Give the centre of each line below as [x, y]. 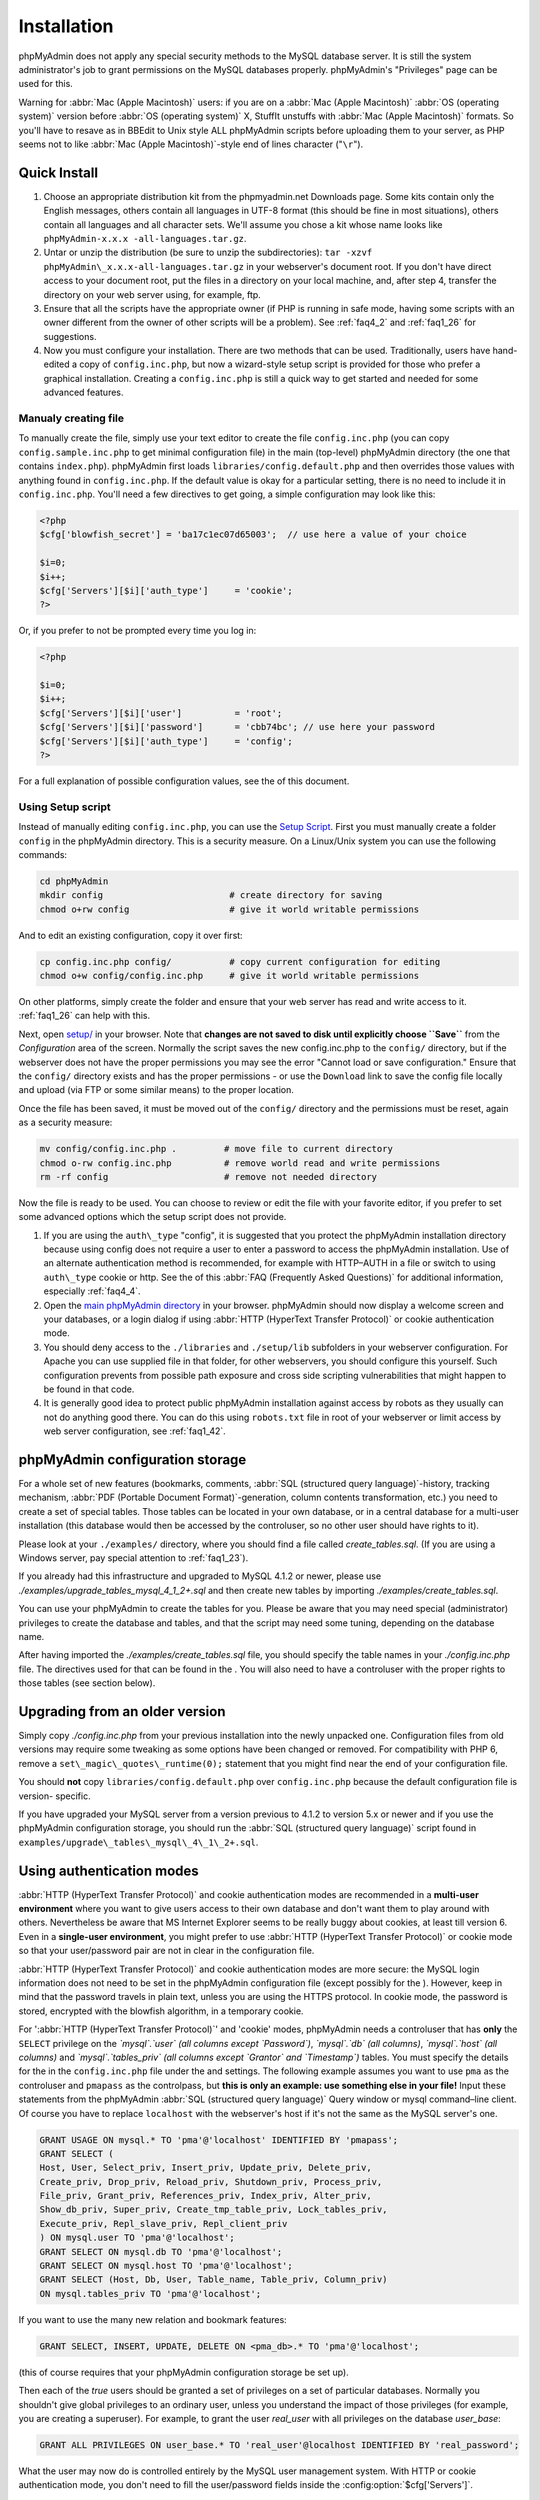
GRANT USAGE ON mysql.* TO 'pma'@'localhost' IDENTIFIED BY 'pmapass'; [219, 2139]
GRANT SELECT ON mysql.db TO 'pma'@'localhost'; [161, 2251]
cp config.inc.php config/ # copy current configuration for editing [240, 961]
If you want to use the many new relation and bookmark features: [152, 2319]
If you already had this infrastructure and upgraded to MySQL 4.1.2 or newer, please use [200, 1576]
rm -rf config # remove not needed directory [208, 1176]
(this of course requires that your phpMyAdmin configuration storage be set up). [183, 2372]
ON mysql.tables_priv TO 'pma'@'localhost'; [150, 2293]
